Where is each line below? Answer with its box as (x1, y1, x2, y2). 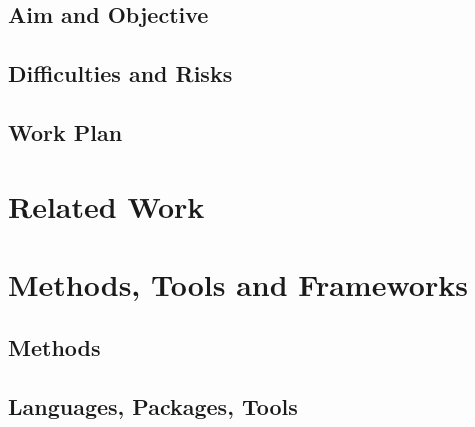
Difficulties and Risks (8, 58, 233, 89)
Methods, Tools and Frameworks (8, 263, 468, 304)
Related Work (8, 185, 205, 226)
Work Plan (8, 116, 123, 147)
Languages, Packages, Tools (8, 391, 298, 422)
